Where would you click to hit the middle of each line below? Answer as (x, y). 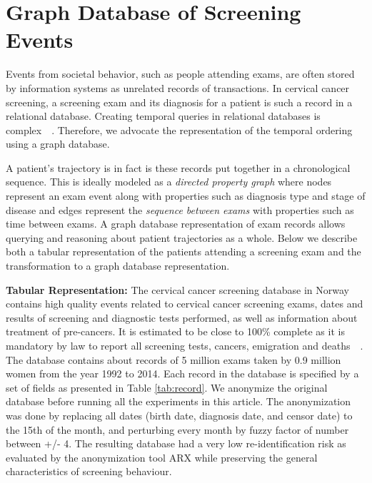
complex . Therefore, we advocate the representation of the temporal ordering (179, 129)
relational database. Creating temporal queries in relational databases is (163, 116)
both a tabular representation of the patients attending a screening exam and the (184, 251)
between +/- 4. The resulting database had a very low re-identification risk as (176, 443)
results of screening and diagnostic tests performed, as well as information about (182, 317)
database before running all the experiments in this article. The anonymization (179, 401)
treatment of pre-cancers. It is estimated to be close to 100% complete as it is (175, 331)
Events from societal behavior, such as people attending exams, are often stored (180, 74)
